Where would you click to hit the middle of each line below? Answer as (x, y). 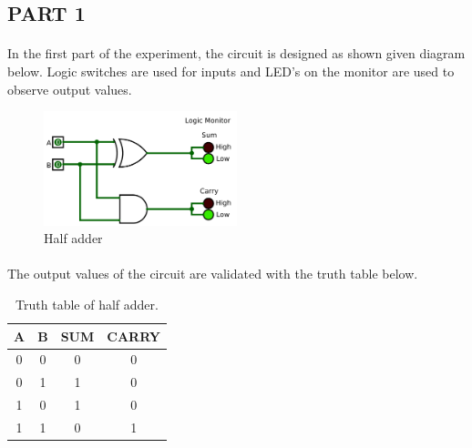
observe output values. (70, 89)
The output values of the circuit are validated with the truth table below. (213, 274)
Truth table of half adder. (87, 304)
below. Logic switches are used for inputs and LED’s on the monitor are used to (231, 71)
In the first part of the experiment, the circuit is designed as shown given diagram (236, 53)
